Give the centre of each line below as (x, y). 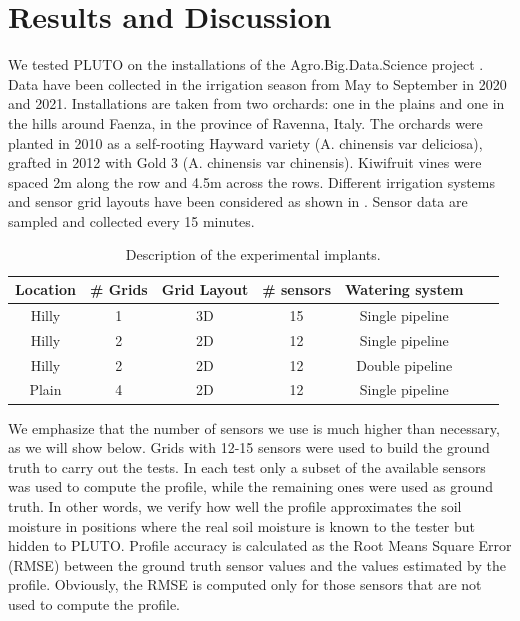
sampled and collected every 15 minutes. (131, 220)
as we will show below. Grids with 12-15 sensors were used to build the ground (249, 447)
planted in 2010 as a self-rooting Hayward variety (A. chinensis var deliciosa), (245, 142)
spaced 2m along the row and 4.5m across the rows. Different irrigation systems (252, 181)
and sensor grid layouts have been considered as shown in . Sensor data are (238, 201)
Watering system (404, 289)
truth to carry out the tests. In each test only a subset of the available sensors (247, 466)
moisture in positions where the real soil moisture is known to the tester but (241, 525)
